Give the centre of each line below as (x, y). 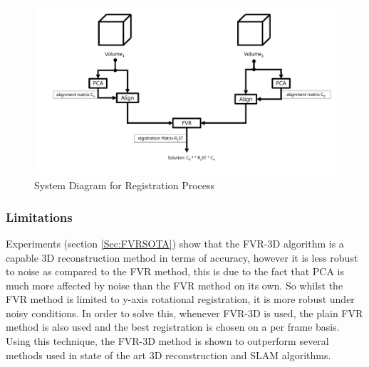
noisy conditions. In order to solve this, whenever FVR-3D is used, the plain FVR (184, 313)
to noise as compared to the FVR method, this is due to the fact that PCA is (175, 271)
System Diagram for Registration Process (125, 185)
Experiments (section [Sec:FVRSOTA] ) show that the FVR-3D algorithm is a (175, 243)
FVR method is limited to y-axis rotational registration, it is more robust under (180, 299)
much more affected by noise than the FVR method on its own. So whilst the (175, 285)
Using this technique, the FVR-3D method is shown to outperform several (167, 341)
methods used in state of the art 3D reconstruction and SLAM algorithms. (168, 355)
